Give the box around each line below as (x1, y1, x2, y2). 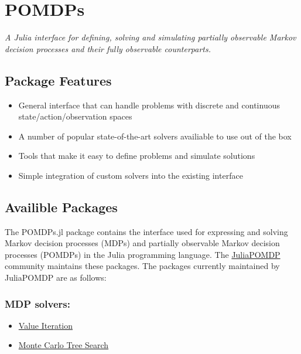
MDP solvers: (5, 296, 70, 311)
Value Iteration (18, 319, 73, 331)
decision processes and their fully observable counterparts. (5, 42, 211, 55)
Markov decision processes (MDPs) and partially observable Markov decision (5, 237, 280, 249)
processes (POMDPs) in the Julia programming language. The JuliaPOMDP (5, 248, 281, 260)
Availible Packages (5, 198, 118, 216)
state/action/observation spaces (18, 110, 132, 122)
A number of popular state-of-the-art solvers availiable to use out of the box (18, 130, 292, 142)
